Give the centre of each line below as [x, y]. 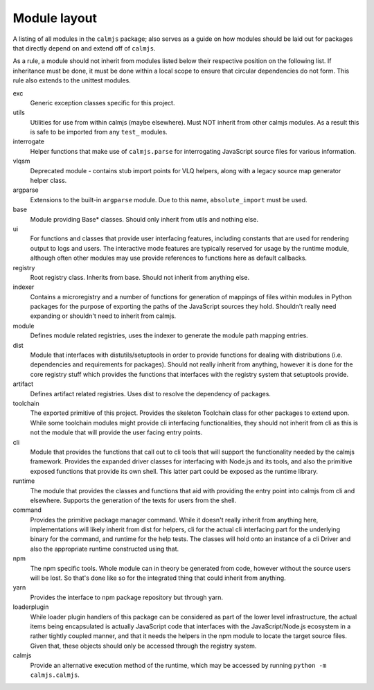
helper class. [48, 181]
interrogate [29, 141]
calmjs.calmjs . [55, 675]
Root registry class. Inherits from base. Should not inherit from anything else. [140, 277]
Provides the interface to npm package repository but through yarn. [126, 597]
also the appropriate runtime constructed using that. [105, 549]
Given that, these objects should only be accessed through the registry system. [143, 646]
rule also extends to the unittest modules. [72, 80]
